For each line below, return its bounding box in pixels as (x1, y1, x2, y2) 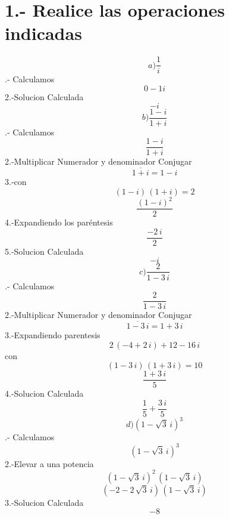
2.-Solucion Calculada (5, 90, 84, 103)
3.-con (5, 175, 27, 188)
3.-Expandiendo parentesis (5, 329, 101, 341)
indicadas (5, 21, 82, 45)
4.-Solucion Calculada (5, 387, 84, 400)
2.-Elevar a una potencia (5, 457, 94, 469)
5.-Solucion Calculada (5, 245, 84, 257)
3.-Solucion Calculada (5, 496, 84, 508)
